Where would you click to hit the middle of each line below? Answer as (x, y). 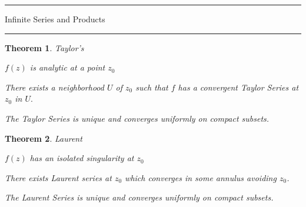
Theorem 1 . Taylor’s (44, 47)
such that (152, 87)
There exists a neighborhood (54, 87)
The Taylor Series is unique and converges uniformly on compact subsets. (137, 118)
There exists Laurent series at (58, 177)
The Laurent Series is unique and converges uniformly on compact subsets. (139, 197)
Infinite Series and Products (55, 19)
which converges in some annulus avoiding (201, 177)
